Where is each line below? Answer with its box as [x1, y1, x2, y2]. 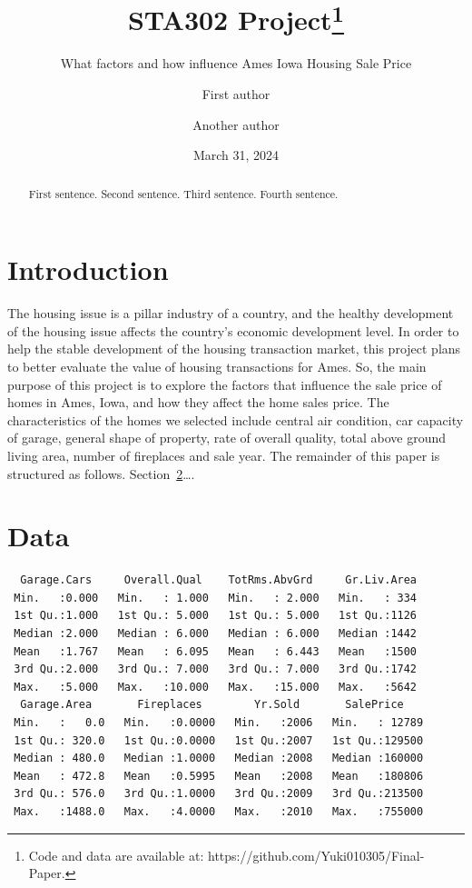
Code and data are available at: [28, 845, 204, 864]
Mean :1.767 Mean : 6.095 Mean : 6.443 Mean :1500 [14, 644, 418, 658]
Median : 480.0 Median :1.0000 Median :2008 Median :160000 [14, 752, 424, 765]
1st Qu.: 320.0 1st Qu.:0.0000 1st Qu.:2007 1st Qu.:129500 [14, 733, 424, 747]
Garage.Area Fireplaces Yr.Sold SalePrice [20, 698, 404, 712]
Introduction [7, 251, 169, 288]
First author [202, 85, 270, 104]
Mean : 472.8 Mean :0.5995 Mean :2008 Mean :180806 [14, 769, 424, 783]
